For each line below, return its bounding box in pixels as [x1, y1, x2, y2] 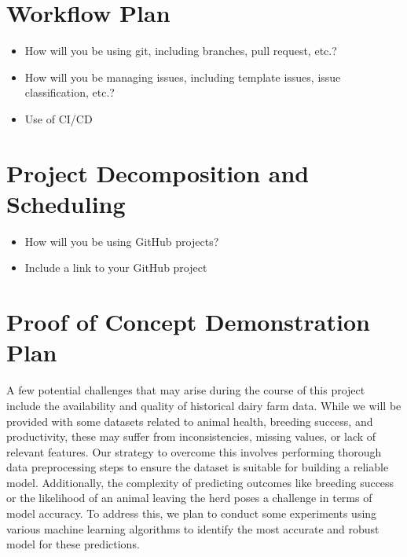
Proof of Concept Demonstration [6, 306, 370, 338]
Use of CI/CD [24, 110, 93, 126]
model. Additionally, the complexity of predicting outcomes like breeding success [6, 474, 394, 490]
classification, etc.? [24, 84, 115, 101]
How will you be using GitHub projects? [24, 233, 219, 249]
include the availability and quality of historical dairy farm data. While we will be [6, 397, 401, 413]
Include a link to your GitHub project [24, 259, 207, 276]
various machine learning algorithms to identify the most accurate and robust [6, 520, 379, 537]
